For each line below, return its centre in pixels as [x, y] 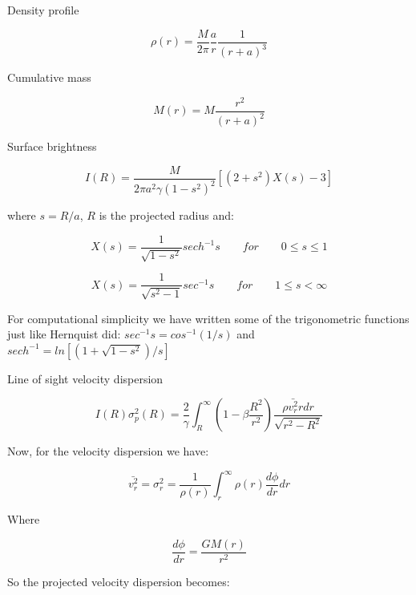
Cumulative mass [49, 77]
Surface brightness [52, 146]
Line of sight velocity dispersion [85, 378]
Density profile [43, 10]
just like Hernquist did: [64, 334]
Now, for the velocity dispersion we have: [108, 451]
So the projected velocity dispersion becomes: [119, 581]
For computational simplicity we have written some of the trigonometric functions [208, 318]
